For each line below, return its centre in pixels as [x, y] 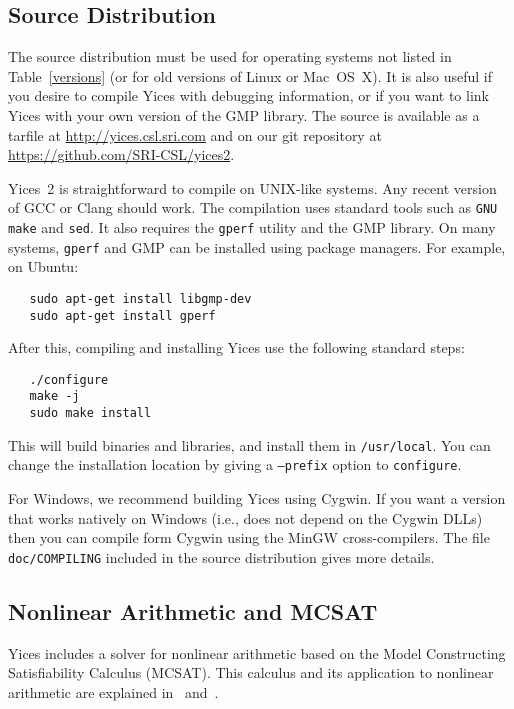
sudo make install [90, 413]
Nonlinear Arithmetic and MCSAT [193, 610]
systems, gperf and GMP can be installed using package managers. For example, [257, 246]
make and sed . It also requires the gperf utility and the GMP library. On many [252, 227]
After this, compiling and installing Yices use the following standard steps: [236, 347]
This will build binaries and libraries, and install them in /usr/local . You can [249, 444]
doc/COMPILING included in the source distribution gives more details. [221, 556]
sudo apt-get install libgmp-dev [140, 298]
